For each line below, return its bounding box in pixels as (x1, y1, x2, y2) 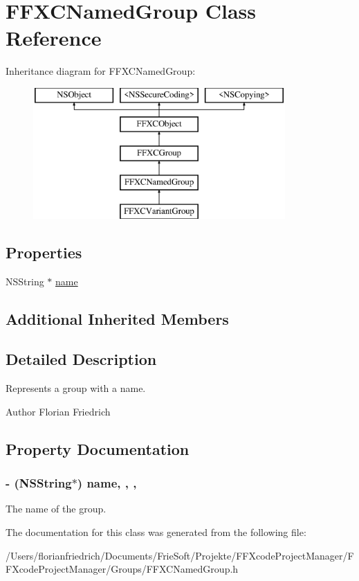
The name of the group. (6, 501, 107, 516)
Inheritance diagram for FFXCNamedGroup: (6, 64, 196, 78)
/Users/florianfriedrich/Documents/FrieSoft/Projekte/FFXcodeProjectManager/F (6, 548, 354, 562)
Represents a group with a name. (6, 381, 146, 395)
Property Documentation (6, 438, 190, 459)
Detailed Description (6, 348, 157, 370)
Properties (6, 241, 82, 262)
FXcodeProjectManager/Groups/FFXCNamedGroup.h (6, 562, 239, 576)
